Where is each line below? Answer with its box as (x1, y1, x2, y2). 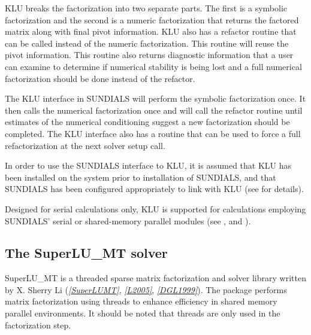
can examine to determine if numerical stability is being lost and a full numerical (5, 60, 302, 72)
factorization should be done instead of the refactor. (5, 72, 195, 84)
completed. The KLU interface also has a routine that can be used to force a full (5, 127, 301, 139)
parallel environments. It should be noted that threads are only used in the (5, 307, 280, 319)
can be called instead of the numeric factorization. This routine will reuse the (5, 36, 289, 49)
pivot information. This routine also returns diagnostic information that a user (5, 48, 294, 61)
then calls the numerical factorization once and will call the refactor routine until (5, 103, 303, 116)
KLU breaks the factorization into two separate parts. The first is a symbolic (5, 2, 287, 14)
